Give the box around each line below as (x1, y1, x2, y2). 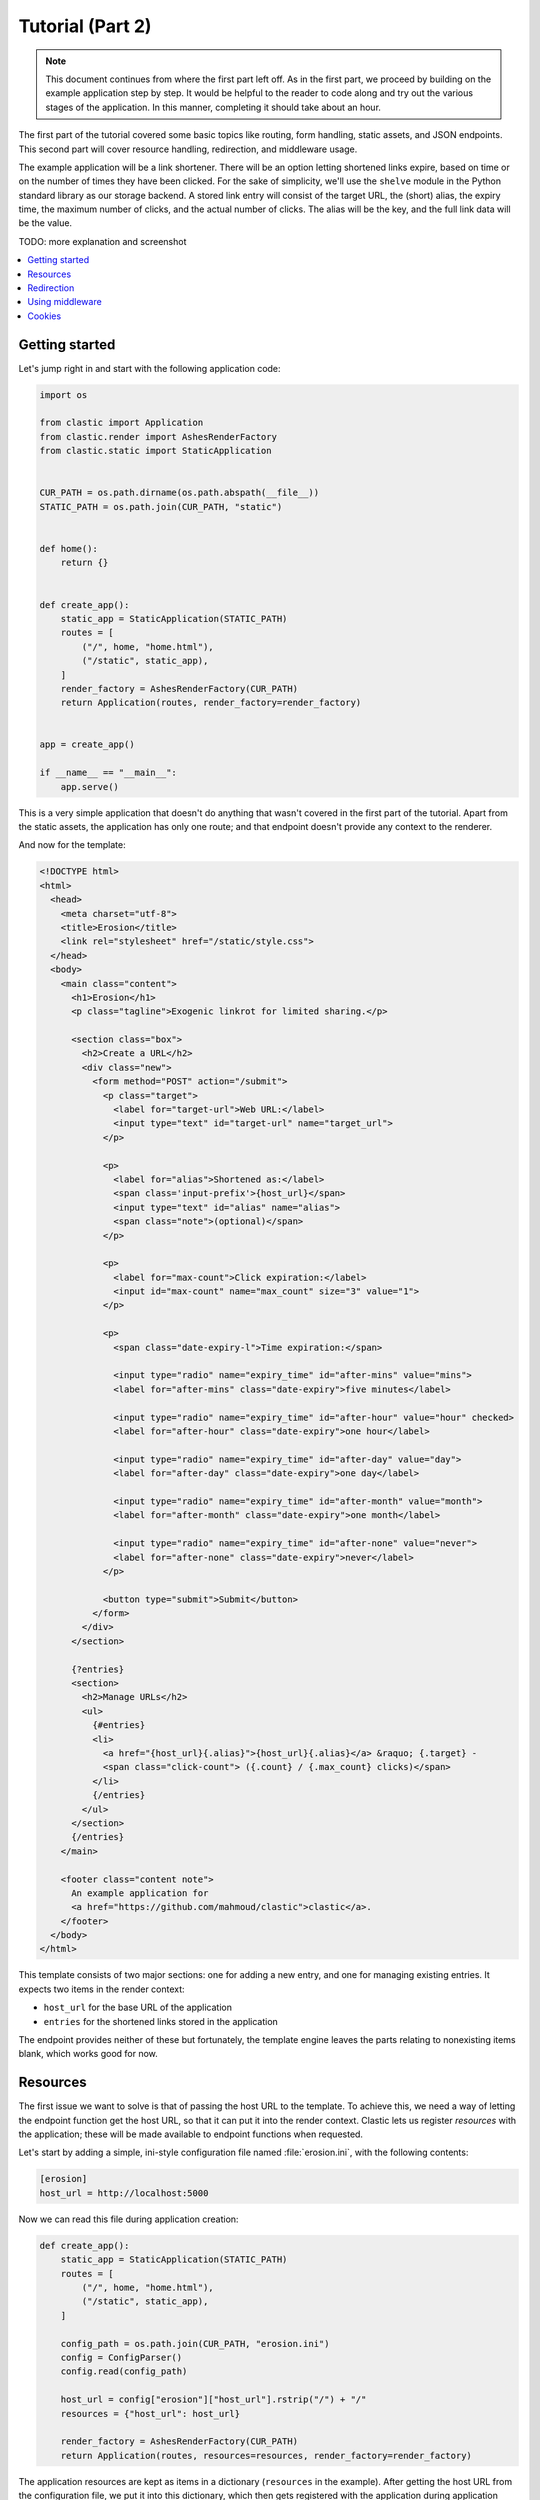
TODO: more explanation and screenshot (18, 235, 187, 247)
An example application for (71, 1887, 209, 1899)
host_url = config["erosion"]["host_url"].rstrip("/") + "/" (60, 2394, 367, 2405)
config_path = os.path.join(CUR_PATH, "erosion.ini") (60, 2338, 330, 2349)
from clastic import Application (39, 417, 204, 429)
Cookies (27, 310, 62, 322)
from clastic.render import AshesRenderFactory (39, 431, 277, 442)
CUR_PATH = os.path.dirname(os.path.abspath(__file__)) (39, 487, 320, 499)
